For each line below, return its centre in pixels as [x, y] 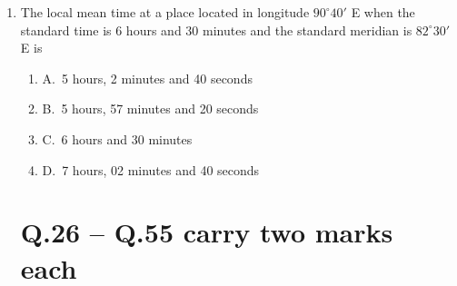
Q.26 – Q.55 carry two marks [207, 232]
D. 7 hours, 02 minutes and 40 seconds [151, 169]
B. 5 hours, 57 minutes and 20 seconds [150, 108]
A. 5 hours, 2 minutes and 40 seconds [147, 78]
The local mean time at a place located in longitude [165, 12]
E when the [383, 12]
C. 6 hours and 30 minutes [117, 138]
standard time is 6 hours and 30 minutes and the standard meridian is [216, 30]
